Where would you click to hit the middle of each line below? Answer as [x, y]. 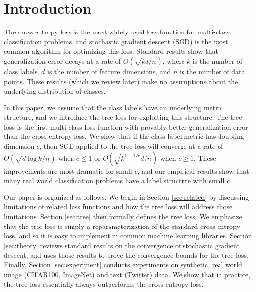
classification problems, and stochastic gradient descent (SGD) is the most [116, 41]
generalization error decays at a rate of [63, 60]
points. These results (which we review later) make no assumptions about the [121, 81]
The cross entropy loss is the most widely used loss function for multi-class [117, 32]
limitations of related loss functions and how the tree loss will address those [118, 207]
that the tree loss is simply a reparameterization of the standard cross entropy [122, 226]
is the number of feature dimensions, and [109, 71]
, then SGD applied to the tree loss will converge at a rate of [131, 146]
